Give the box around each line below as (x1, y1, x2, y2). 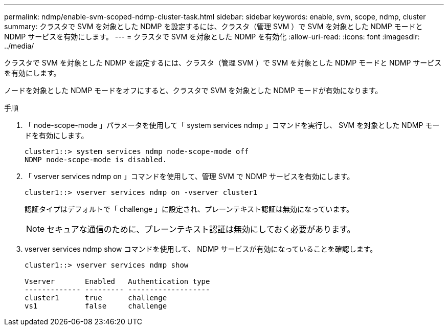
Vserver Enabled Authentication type (25, 277, 210, 285)
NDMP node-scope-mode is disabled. (25, 156, 167, 164)
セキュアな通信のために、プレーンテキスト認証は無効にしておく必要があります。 (47, 224, 355, 234)
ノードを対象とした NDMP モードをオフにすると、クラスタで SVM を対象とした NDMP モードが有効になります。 (4, 86, 383, 95)
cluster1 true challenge (25, 294, 167, 302)
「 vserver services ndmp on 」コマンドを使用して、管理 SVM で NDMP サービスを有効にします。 (25, 172, 354, 181)
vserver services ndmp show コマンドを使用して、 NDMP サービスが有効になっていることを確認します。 (25, 245, 377, 253)
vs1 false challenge (25, 302, 167, 310)
